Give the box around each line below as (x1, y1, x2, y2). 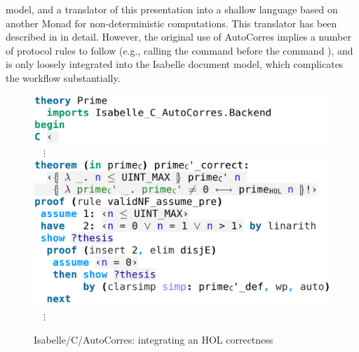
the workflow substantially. (6, 70, 121, 85)
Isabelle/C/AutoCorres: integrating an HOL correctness (34, 332, 273, 346)
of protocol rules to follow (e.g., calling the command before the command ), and (6, 43, 353, 57)
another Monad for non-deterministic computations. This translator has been (6, 15, 337, 30)
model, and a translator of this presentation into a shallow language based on (6, 2, 338, 16)
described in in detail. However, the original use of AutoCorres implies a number (6, 29, 351, 44)
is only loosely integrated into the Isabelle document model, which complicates (6, 57, 344, 71)
